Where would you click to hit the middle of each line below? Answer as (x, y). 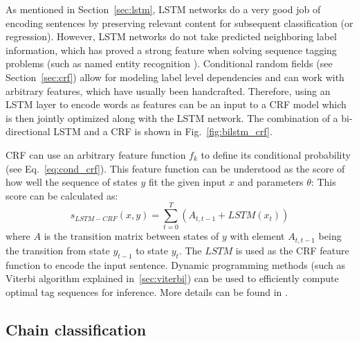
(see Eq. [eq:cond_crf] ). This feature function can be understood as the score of (175, 168)
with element (257, 236)
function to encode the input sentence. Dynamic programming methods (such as (175, 264)
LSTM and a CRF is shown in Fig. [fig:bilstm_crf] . (163, 131)
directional (28, 131)
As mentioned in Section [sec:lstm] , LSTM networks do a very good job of (163, 9)
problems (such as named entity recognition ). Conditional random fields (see (169, 63)
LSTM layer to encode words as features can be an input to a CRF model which (176, 104)
